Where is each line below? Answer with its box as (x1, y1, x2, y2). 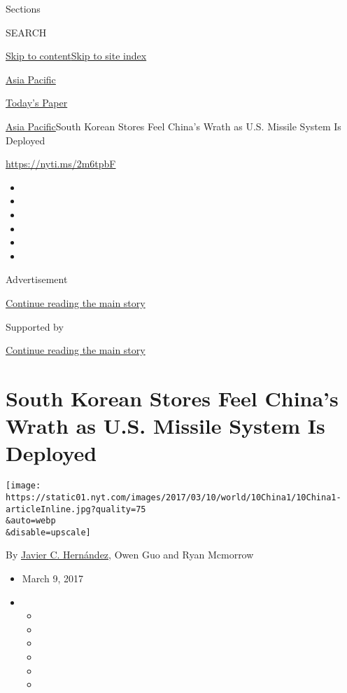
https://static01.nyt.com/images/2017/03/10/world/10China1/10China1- (6, 492, 341, 502)
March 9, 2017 (22, 571, 83, 586)
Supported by (6, 319, 64, 334)
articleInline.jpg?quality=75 (6, 504, 146, 514)
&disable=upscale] (6, 527, 91, 537)
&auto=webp (6, 516, 56, 526)
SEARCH (6, 25, 47, 39)
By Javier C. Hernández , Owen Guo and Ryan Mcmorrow (6, 547, 254, 562)
